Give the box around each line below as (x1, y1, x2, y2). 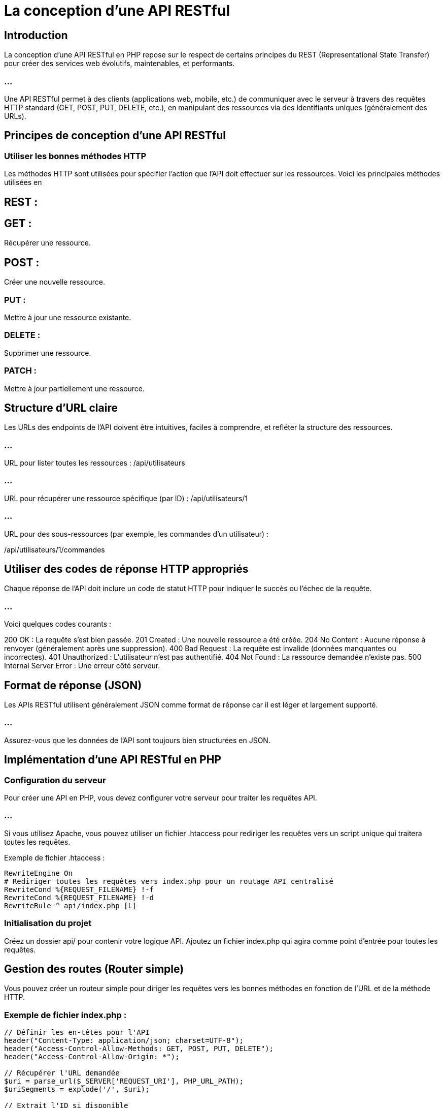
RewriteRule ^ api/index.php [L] (4, 901, 137, 910)
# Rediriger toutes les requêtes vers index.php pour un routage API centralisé (4, 877, 334, 885)
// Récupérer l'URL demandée (4, 1069, 120, 1078)
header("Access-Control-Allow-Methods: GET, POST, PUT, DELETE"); (4, 1044, 274, 1053)
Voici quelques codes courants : (4, 620, 112, 629)
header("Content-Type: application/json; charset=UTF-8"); (4, 1036, 244, 1045)
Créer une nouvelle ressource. (4, 278, 105, 287)
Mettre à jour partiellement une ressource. (4, 384, 145, 393)
